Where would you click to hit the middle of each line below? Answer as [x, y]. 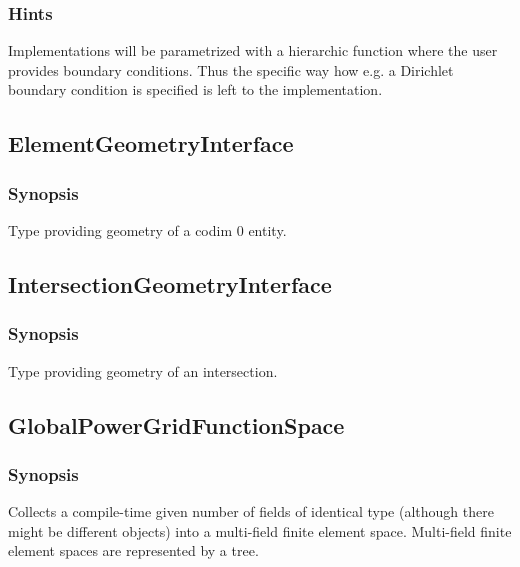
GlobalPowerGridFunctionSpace [176, 424]
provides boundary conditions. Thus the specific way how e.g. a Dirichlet [231, 69]
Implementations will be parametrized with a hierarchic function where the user [253, 50]
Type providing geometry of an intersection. [143, 370]
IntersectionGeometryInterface [170, 283]
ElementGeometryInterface [151, 143]
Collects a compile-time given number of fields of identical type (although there [251, 511]
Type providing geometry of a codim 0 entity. [147, 230]
